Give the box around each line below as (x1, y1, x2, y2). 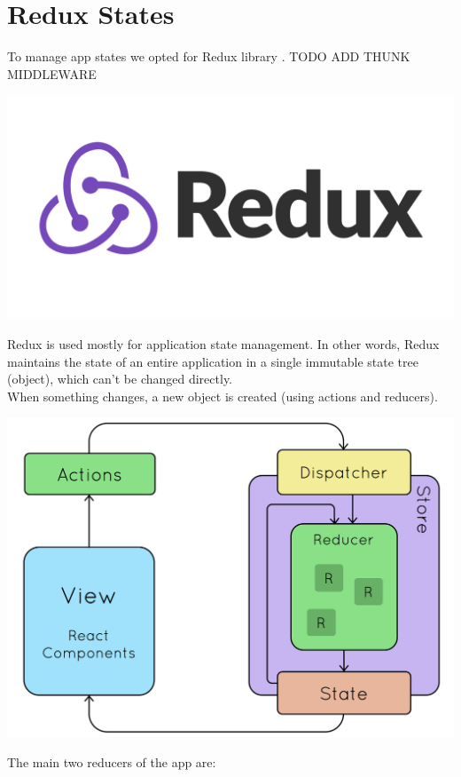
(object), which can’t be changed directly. (7, 369, 233, 388)
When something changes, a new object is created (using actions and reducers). (7, 386, 438, 405)
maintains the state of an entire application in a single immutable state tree (7, 352, 418, 370)
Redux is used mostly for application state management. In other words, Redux (7, 334, 440, 353)
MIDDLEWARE (7, 64, 97, 83)
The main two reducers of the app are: (7, 752, 216, 771)
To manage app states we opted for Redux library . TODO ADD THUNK (7, 47, 410, 66)
